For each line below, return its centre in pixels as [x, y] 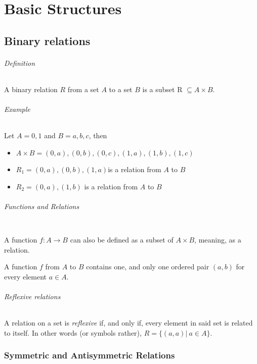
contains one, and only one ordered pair [148, 267]
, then [98, 135]
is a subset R [162, 89]
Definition [20, 63]
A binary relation [31, 89]
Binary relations [47, 40]
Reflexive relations [32, 296]
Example [17, 109]
